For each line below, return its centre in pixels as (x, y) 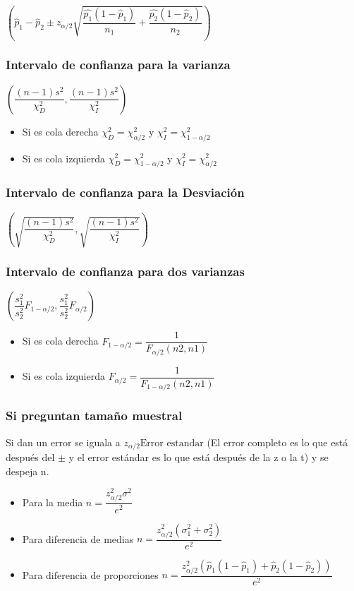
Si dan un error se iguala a (63, 442)
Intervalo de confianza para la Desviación (125, 192)
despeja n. (28, 471)
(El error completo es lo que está (277, 442)
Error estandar (172, 443)
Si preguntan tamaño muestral (94, 416)
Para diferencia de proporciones (90, 574)
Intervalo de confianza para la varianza (118, 65)
